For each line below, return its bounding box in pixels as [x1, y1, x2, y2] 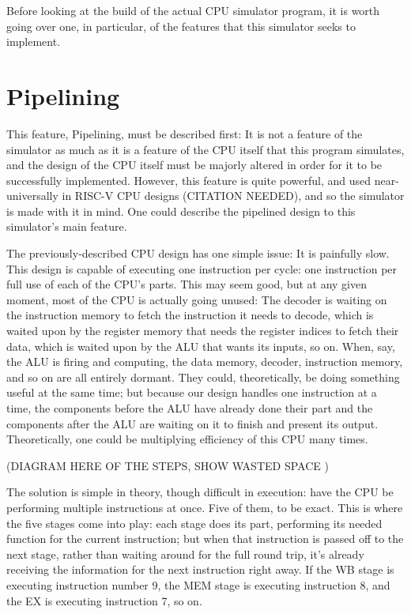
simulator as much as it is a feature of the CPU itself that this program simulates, [6, 141, 405, 157]
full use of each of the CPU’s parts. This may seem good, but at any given [6, 276, 367, 292]
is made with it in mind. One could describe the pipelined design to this [6, 202, 356, 219]
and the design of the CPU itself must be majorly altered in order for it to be [6, 156, 383, 173]
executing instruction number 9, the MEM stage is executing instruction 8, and [6, 576, 390, 593]
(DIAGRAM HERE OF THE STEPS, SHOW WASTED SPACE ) [6, 457, 329, 473]
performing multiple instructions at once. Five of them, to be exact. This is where [6, 499, 403, 515]
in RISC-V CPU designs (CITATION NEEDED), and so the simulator [62, 187, 405, 204]
